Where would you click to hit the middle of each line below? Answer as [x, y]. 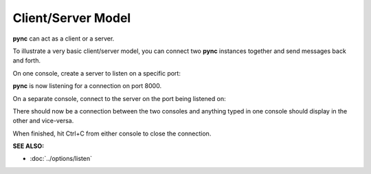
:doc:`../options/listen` [61, 159]
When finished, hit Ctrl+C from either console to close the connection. [112, 133]
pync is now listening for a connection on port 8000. [87, 86]
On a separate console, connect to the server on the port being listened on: [119, 98]
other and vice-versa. [43, 121]
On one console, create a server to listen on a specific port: [97, 73]
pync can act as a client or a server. [64, 39]
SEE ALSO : [29, 146]
